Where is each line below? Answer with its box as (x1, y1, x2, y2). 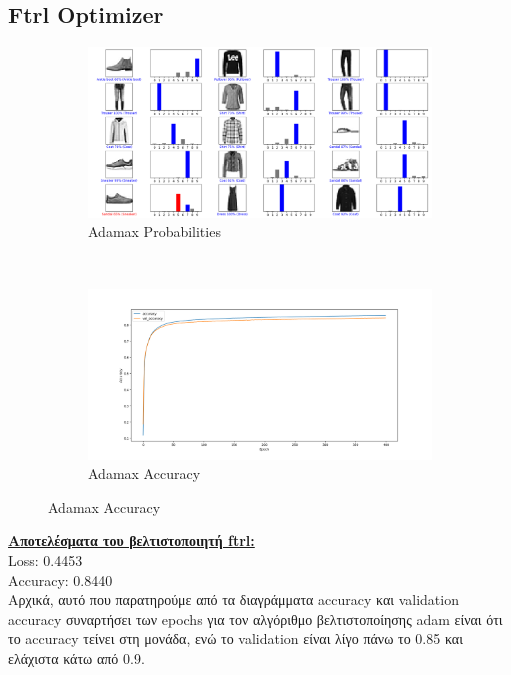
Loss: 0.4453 (8, 549, 83, 570)
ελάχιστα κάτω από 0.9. (8, 647, 145, 668)
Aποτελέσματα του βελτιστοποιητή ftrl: (8, 530, 255, 551)
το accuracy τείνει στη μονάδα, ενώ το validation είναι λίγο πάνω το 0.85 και (8, 628, 463, 649)
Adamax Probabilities (88, 221, 221, 242)
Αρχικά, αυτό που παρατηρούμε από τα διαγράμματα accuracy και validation (8, 589, 459, 610)
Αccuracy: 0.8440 (8, 569, 113, 590)
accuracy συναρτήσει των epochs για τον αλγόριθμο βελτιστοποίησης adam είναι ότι (8, 608, 503, 629)
